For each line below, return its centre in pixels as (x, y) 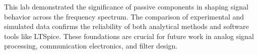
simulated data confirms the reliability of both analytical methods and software (126, 26)
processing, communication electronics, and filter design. (91, 46)
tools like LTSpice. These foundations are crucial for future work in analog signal (129, 36)
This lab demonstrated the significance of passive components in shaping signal (126, 6)
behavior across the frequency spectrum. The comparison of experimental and (124, 16)
